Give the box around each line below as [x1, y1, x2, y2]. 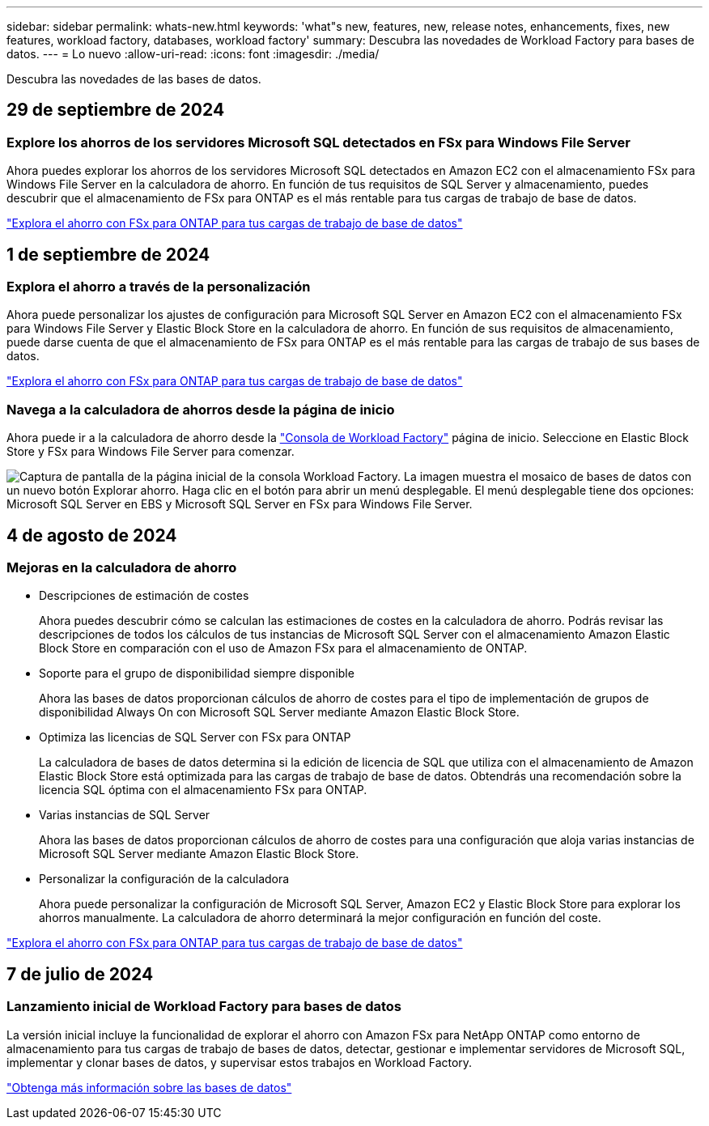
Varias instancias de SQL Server [39, 808, 210, 822]
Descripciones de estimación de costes [39, 588, 249, 603]
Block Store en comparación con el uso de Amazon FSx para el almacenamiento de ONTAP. [39, 641, 528, 656]
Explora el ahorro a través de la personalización [6, 278, 311, 295]
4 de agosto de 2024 [6, 525, 177, 546]
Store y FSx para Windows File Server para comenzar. [6, 444, 295, 459]
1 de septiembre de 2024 [6, 244, 210, 265]
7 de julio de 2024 [6, 963, 154, 984]
